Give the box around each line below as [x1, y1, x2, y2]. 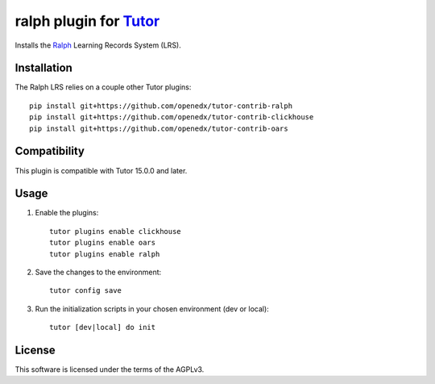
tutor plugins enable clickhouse [49, 227, 181, 236]
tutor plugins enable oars [49, 238, 156, 248]
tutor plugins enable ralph [49, 249, 160, 258]
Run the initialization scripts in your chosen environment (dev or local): [35, 303, 269, 314]
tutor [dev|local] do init [49, 323, 156, 332]
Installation [14, 61, 72, 75]
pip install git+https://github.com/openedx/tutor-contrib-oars [29, 123, 289, 133]
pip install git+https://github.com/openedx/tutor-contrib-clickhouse [29, 113, 314, 122]
